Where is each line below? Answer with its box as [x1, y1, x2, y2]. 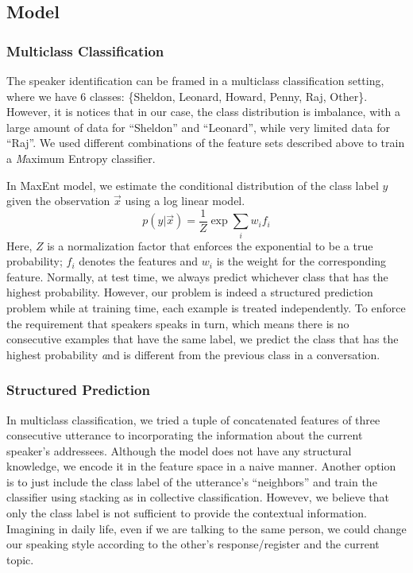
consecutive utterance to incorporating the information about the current [6, 427, 363, 443]
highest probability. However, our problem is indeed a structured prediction [6, 284, 373, 300]
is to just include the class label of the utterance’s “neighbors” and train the [6, 473, 377, 490]
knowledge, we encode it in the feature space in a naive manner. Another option [6, 458, 396, 474]
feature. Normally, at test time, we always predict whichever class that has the [6, 268, 388, 285]
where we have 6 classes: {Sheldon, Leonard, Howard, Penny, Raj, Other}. [6, 87, 368, 104]
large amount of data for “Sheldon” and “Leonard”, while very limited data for [6, 118, 391, 135]
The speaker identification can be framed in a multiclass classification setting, [6, 72, 384, 88]
